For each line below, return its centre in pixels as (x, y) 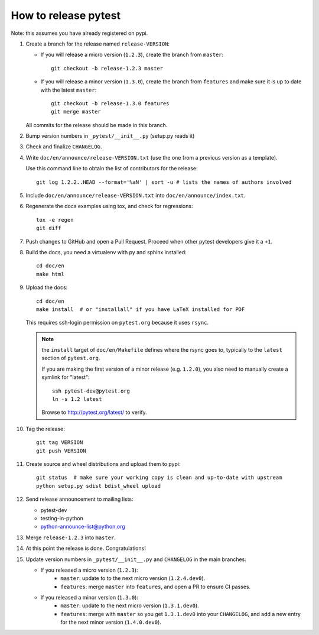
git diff (49, 228)
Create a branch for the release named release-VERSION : (98, 44)
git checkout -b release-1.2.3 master (107, 68)
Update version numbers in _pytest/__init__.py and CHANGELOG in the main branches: (136, 559)
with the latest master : (69, 90)
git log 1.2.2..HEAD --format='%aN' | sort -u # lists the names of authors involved (164, 182)
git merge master (76, 112)
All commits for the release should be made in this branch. (97, 125)
